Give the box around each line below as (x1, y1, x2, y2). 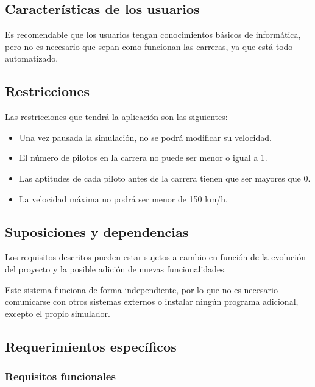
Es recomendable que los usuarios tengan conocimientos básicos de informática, (5, 28, 301, 41)
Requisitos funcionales (5, 369, 116, 384)
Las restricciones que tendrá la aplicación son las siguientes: (5, 110, 228, 123)
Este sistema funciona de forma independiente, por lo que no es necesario (5, 283, 278, 296)
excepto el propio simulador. (5, 307, 110, 319)
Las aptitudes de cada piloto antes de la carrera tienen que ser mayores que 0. (19, 171, 311, 184)
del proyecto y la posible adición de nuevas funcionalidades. (5, 262, 227, 275)
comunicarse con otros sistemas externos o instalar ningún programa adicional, (5, 295, 299, 308)
